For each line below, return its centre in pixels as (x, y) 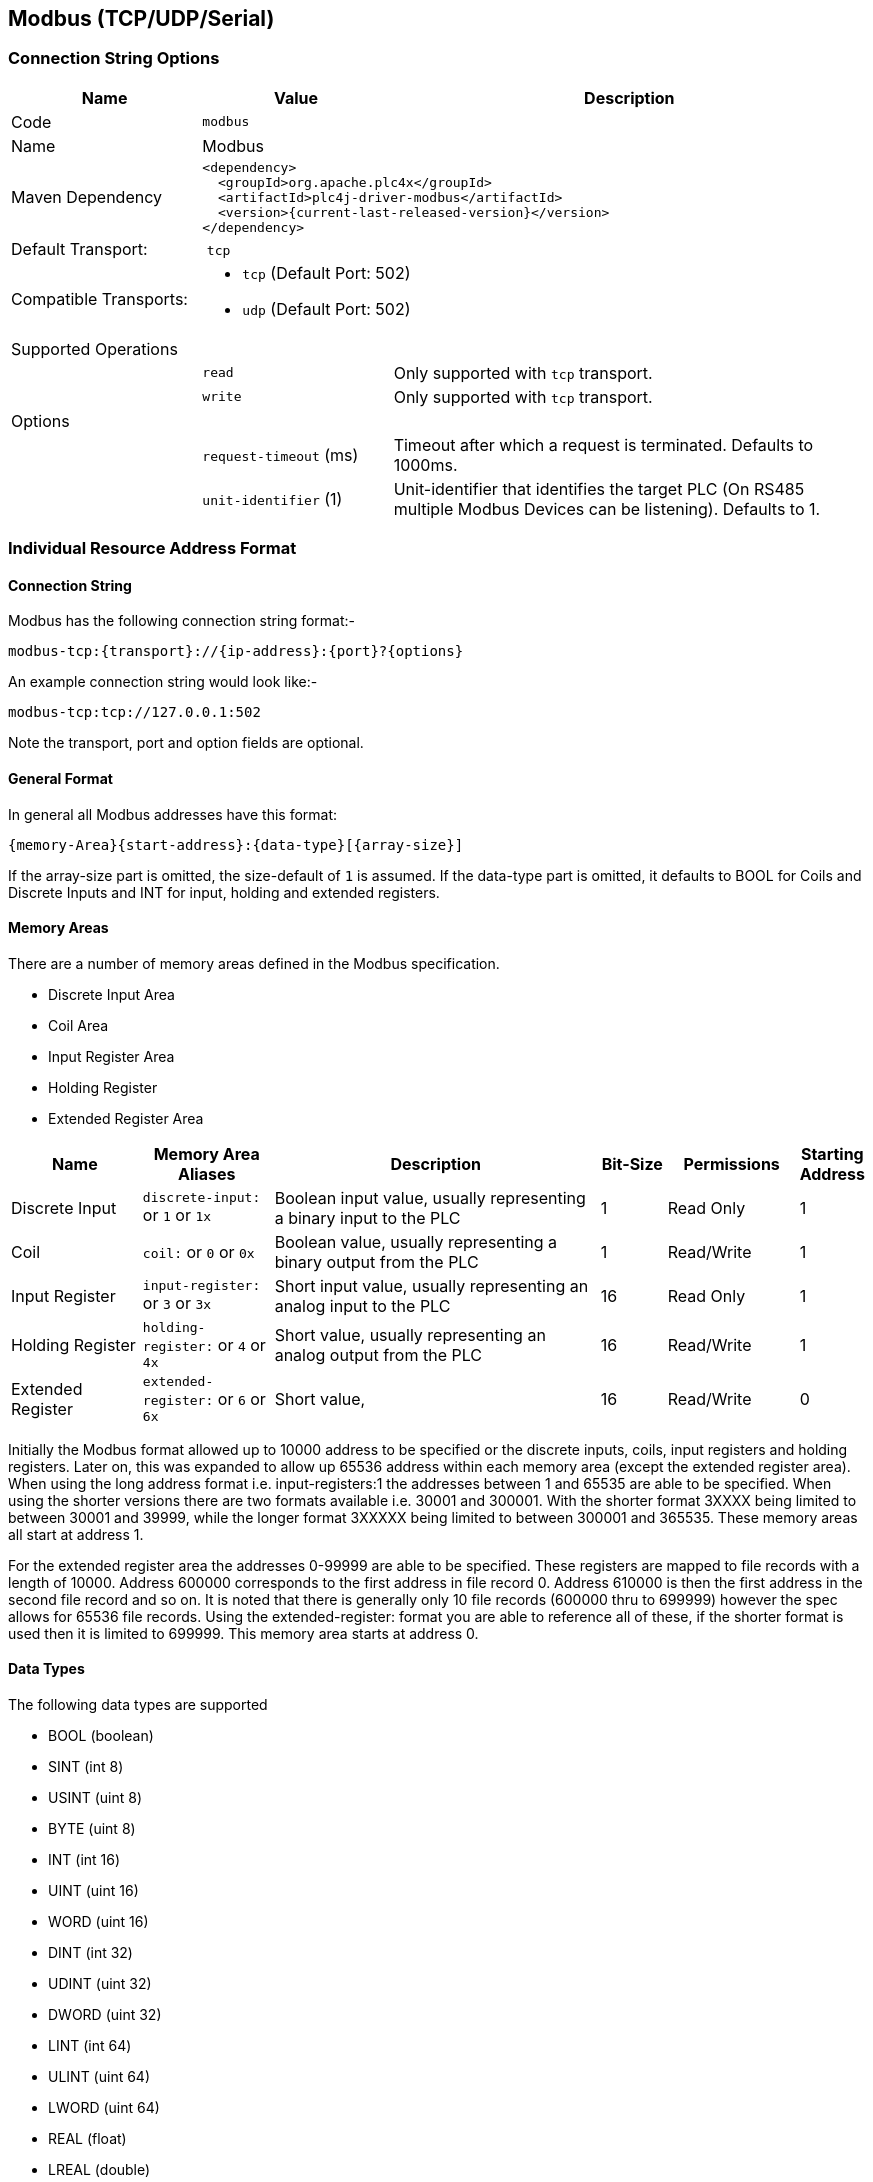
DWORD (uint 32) (105, 2015)
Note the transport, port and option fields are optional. (186, 743)
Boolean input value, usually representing (430, 1197)
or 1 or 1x (177, 1215)
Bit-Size (632, 1163)
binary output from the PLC (376, 1261)
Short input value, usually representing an (431, 1285)
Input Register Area (111, 1056)
